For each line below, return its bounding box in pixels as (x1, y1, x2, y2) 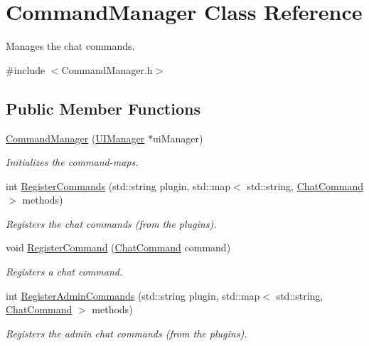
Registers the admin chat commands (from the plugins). (6, 325, 247, 340)
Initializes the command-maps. (6, 154, 139, 169)
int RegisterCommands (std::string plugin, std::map (6, 178, 231, 193)
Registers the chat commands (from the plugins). (6, 216, 217, 231)
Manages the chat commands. (6, 38, 135, 53)
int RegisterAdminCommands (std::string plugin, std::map (6, 288, 260, 303)
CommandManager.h (61, 62, 153, 77)
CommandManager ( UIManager (6, 130, 145, 145)
